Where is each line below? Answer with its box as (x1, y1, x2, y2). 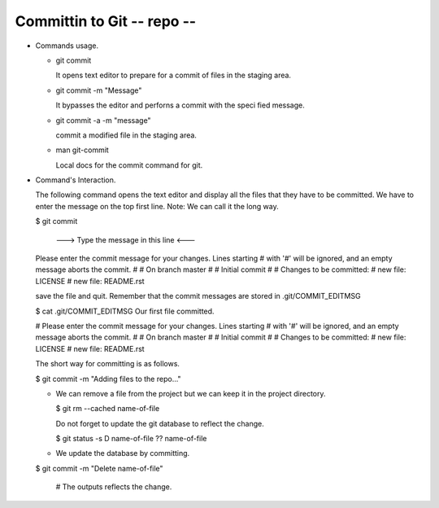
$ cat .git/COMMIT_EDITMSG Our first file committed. (35, 306, 215, 316)
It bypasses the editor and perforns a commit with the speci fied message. (55, 100, 305, 110)
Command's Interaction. (35, 175, 116, 185)
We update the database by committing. (55, 449, 190, 458)
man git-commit (55, 145, 109, 155)
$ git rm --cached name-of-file (55, 404, 160, 414)
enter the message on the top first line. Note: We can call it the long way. (35, 201, 280, 211)
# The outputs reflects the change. (55, 482, 172, 492)
